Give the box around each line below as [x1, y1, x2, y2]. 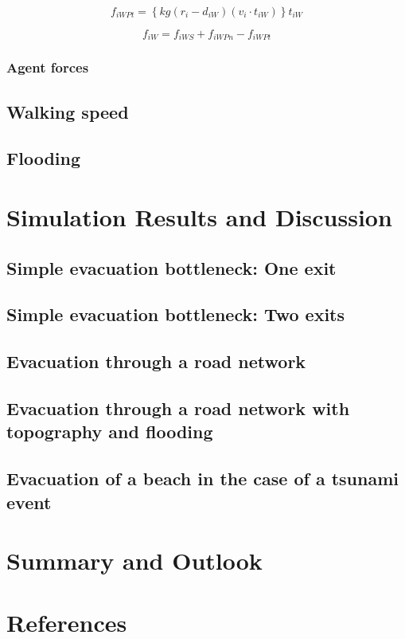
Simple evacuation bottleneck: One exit [6, 255, 337, 280]
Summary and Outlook [6, 544, 263, 577]
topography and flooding [6, 419, 213, 444]
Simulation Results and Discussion [6, 201, 392, 233]
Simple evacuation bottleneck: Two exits [6, 302, 345, 327]
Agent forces [6, 57, 89, 77]
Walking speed [6, 99, 129, 123]
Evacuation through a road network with [6, 395, 350, 420]
